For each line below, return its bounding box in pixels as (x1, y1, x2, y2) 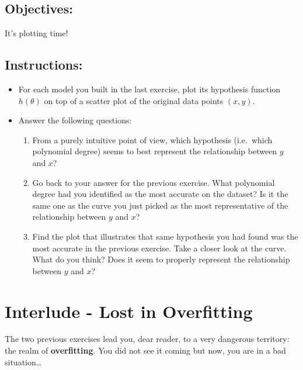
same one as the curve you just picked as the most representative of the (32, 199, 288, 211)
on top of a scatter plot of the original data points (44, 94, 224, 106)
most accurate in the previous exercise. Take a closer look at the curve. (32, 241, 287, 254)
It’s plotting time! (5, 27, 68, 39)
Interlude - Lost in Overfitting (5, 299, 253, 323)
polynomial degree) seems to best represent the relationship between (32, 145, 277, 157)
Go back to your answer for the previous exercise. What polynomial (32, 176, 275, 188)
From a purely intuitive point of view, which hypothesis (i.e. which (32, 133, 273, 146)
